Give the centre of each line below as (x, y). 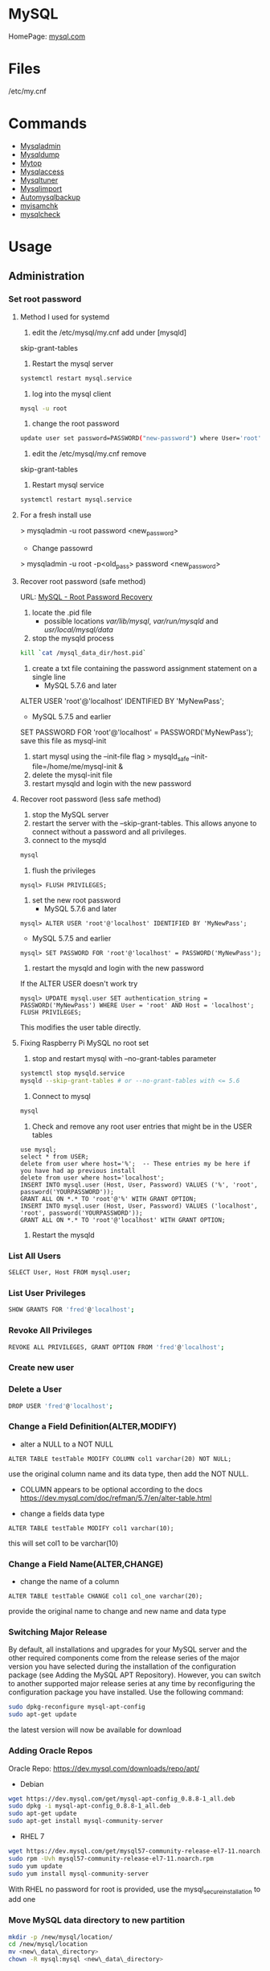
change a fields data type (62, 1513)
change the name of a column (70, 1582)
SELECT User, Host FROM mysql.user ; (70, 1273)
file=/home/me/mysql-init (74, 767)
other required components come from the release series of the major (124, 1658)
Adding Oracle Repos (51, 1751)
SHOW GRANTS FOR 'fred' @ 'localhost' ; (72, 1310)
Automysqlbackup (50, 197)
